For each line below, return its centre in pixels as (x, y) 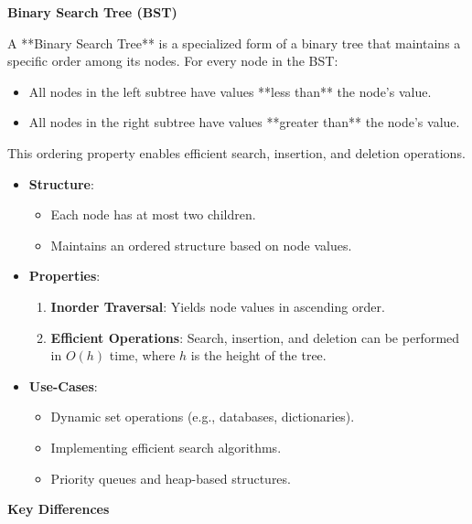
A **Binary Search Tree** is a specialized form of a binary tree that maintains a (234, 43)
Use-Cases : (63, 385)
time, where (142, 355)
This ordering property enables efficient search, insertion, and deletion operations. (236, 152)
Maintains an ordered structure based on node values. (201, 245)
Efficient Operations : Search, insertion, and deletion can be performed (255, 337)
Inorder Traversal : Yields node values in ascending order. (218, 306)
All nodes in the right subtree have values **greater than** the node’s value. (244, 122)
